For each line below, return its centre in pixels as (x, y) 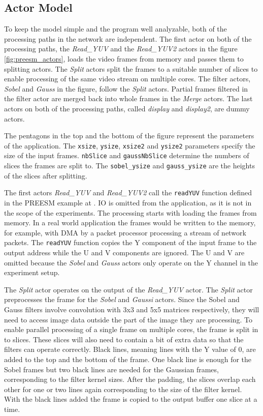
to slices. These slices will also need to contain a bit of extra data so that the (124, 339)
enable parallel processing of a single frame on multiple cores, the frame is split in (131, 329)
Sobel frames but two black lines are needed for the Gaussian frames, (111, 369)
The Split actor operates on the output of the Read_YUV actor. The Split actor (128, 289)
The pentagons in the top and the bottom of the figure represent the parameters (129, 136)
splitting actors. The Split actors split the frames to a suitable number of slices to (131, 68)
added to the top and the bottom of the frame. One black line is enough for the (128, 359)
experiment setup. (32, 272)
